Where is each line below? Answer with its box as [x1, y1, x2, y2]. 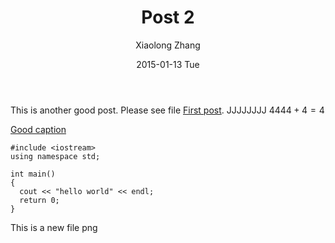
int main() [10, 169, 56, 179]
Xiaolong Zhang [135, 39, 201, 51]
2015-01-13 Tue [136, 58, 200, 70]
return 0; [19, 195, 60, 205]
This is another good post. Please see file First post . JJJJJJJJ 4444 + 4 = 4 [10, 104, 325, 116]
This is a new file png [10, 221, 98, 233]
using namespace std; [10, 151, 101, 161]
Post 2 [141, 6, 195, 29]
